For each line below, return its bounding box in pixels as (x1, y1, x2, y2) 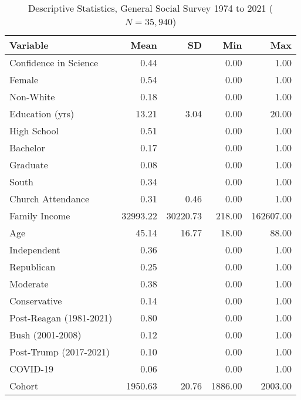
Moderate (9, 277, 49, 290)
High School (9, 124, 59, 137)
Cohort (9, 379, 38, 392)
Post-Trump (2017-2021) (9, 345, 110, 358)
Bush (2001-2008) (9, 328, 82, 341)
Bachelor (9, 141, 45, 154)
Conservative (9, 294, 62, 307)
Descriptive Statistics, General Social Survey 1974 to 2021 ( (28, 1, 273, 15)
